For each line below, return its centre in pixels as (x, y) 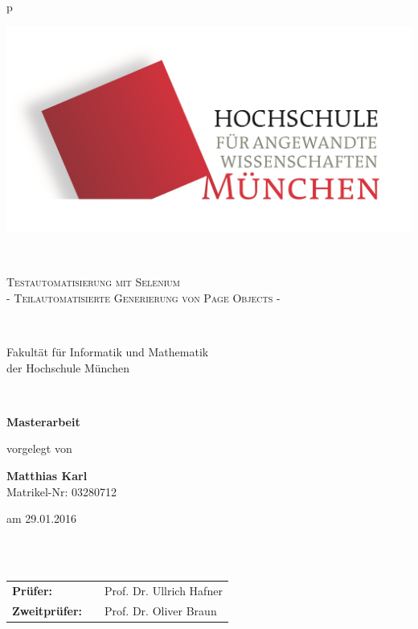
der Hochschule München (68, 367)
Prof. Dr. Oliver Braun (161, 610)
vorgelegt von (39, 448)
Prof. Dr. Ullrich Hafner (164, 590)
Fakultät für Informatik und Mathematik (108, 351)
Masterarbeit (43, 421)
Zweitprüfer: (47, 610)
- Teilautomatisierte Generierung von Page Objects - (143, 297)
